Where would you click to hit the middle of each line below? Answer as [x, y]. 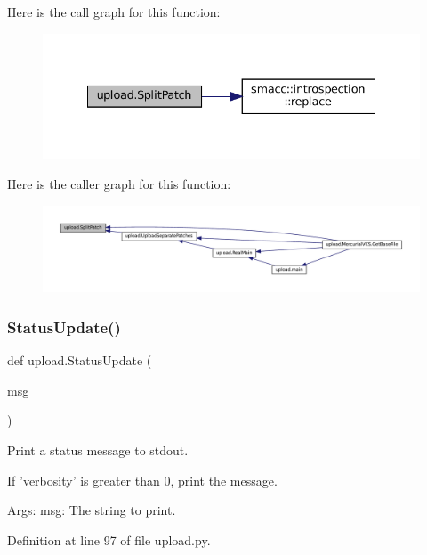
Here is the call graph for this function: [114, 12]
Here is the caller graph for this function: [119, 184]
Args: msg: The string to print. [92, 510]
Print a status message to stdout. [98, 450]
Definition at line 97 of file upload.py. [109, 539]
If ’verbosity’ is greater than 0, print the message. [142, 480]
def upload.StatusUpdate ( [80, 360]
